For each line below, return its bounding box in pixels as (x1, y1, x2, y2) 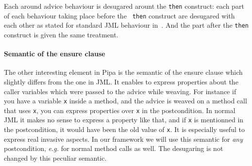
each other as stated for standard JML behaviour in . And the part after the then (4, 20, 249, 30)
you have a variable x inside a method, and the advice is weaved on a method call (4, 96, 247, 106)
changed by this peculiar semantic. (4, 152, 107, 163)
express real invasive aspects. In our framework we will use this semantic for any (4, 133, 243, 144)
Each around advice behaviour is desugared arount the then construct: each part (4, 1, 244, 11)
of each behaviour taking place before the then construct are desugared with (4, 10, 235, 20)
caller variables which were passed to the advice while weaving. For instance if (4, 86, 236, 96)
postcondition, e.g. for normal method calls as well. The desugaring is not (4, 143, 223, 153)
